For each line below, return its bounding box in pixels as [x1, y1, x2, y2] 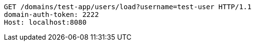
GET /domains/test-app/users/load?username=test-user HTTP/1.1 [4, 3, 252, 11]
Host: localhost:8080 [4, 18, 87, 26]
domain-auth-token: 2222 [4, 11, 99, 18]
